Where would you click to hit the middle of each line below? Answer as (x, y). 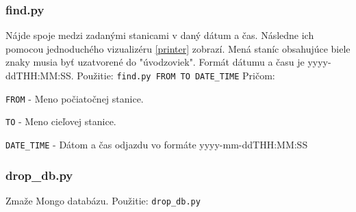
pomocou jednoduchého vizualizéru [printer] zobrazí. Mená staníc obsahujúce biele (178, 48)
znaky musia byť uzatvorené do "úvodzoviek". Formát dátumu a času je (155, 62)
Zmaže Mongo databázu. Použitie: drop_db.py (103, 200)
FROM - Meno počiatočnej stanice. (75, 98)
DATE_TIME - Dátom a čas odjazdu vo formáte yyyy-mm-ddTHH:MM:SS (157, 144)
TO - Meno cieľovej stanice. (61, 121)
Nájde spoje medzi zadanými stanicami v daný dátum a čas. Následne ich (160, 35)
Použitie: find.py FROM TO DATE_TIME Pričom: (176, 75)
